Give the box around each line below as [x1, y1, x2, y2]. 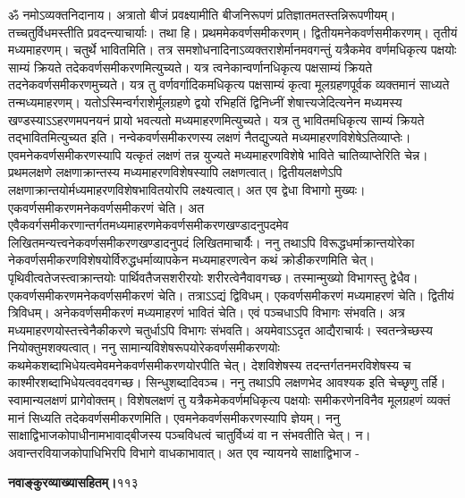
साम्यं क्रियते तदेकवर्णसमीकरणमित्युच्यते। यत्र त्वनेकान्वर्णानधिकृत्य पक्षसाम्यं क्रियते [8, 57, 373, 76]
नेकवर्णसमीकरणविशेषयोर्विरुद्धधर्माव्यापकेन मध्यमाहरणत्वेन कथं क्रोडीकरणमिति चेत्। [8, 250, 376, 269]
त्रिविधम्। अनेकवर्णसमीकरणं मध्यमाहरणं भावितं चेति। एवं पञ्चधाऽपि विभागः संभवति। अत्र [8, 303, 405, 322]
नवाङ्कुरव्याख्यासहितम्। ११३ [8, 473, 139, 492]
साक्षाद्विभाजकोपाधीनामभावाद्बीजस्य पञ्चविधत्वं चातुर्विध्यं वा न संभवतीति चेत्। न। [8, 426, 371, 444]
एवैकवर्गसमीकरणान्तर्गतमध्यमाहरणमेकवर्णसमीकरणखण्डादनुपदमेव [8, 215, 289, 234]
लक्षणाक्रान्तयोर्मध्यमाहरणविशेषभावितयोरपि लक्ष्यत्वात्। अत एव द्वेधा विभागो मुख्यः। [8, 180, 366, 198]
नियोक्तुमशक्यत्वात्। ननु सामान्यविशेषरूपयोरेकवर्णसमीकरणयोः [8, 338, 280, 357]
